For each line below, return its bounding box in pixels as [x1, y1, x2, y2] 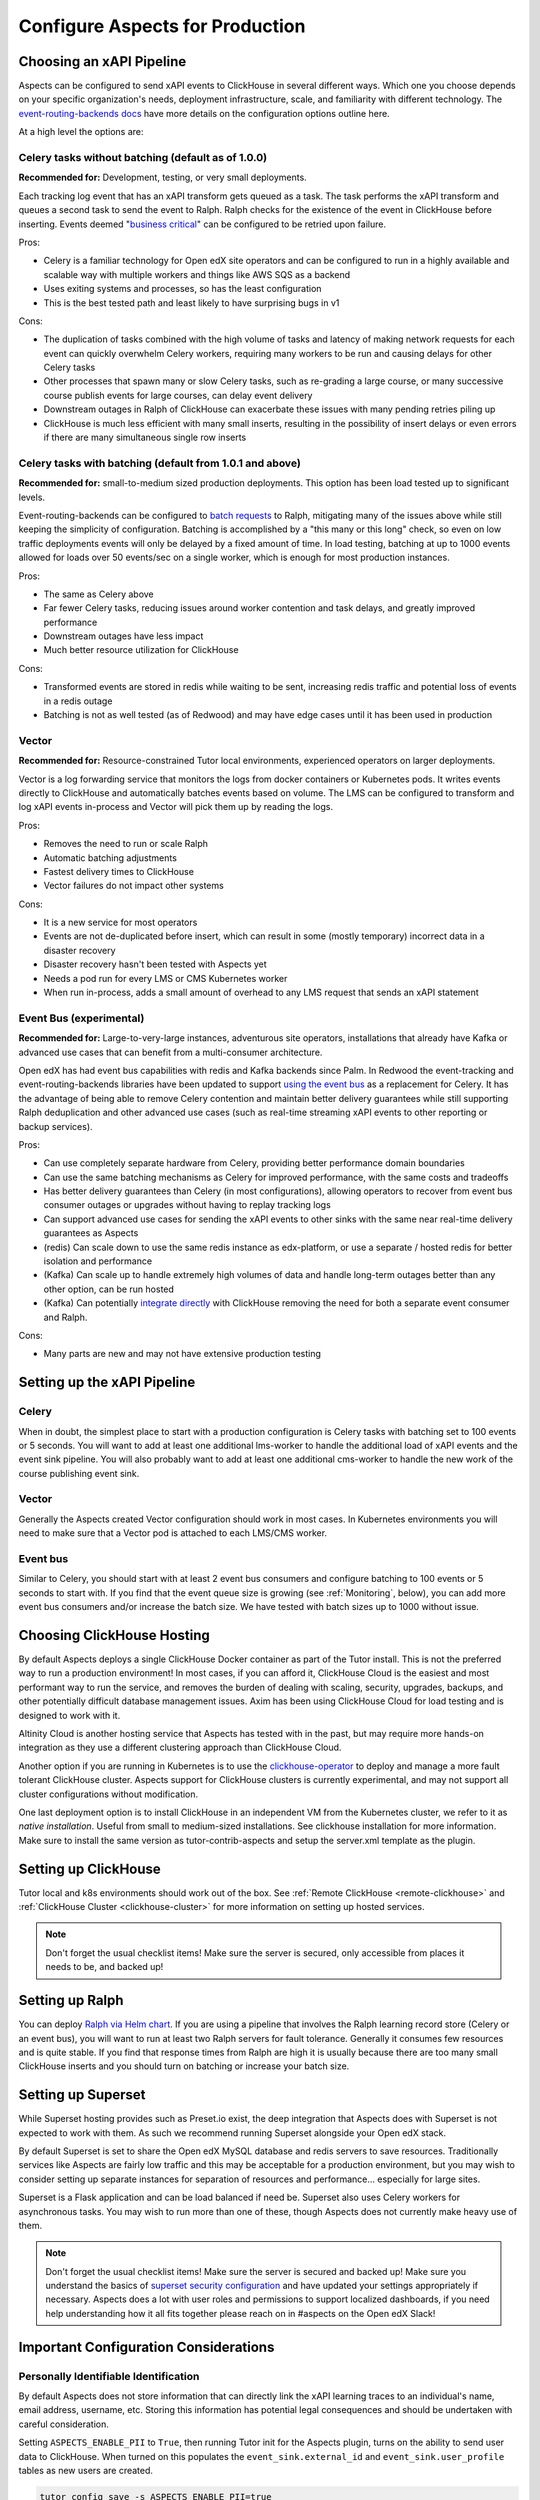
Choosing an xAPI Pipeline [18, 53, 187, 70]
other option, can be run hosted [43, 1283, 175, 1295]
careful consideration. [18, 2418, 109, 2430]
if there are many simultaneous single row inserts [43, 431, 247, 444]
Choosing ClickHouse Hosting [18, 1626, 210, 1644]
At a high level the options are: [18, 126, 144, 138]
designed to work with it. [18, 1709, 121, 1721]
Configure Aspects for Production [18, 15, 306, 37]
